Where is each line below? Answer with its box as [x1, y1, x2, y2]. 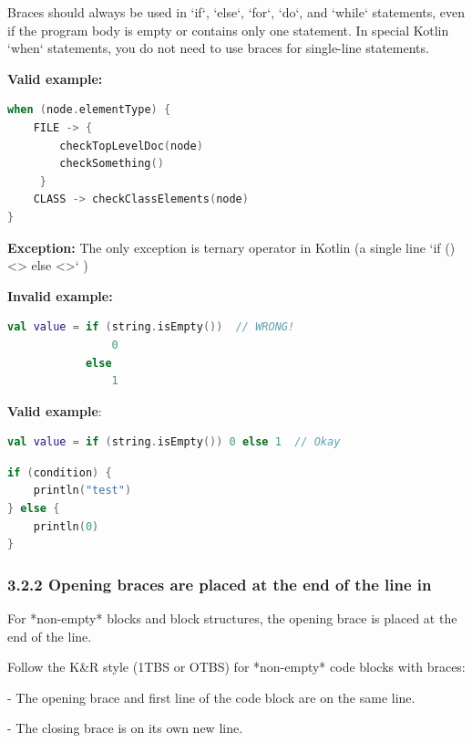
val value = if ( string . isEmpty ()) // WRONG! [7, 320, 295, 334]
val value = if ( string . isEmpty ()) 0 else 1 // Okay [7, 435, 341, 449]
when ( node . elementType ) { [7, 103, 171, 117]
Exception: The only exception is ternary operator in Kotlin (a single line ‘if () [7, 237, 456, 256]
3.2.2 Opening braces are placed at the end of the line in [7, 572, 432, 595]
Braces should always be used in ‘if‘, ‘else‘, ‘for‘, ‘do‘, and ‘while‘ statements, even [7, 3, 466, 21]
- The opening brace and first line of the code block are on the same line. [7, 687, 416, 706]
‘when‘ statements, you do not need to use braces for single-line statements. [7, 38, 429, 58]
